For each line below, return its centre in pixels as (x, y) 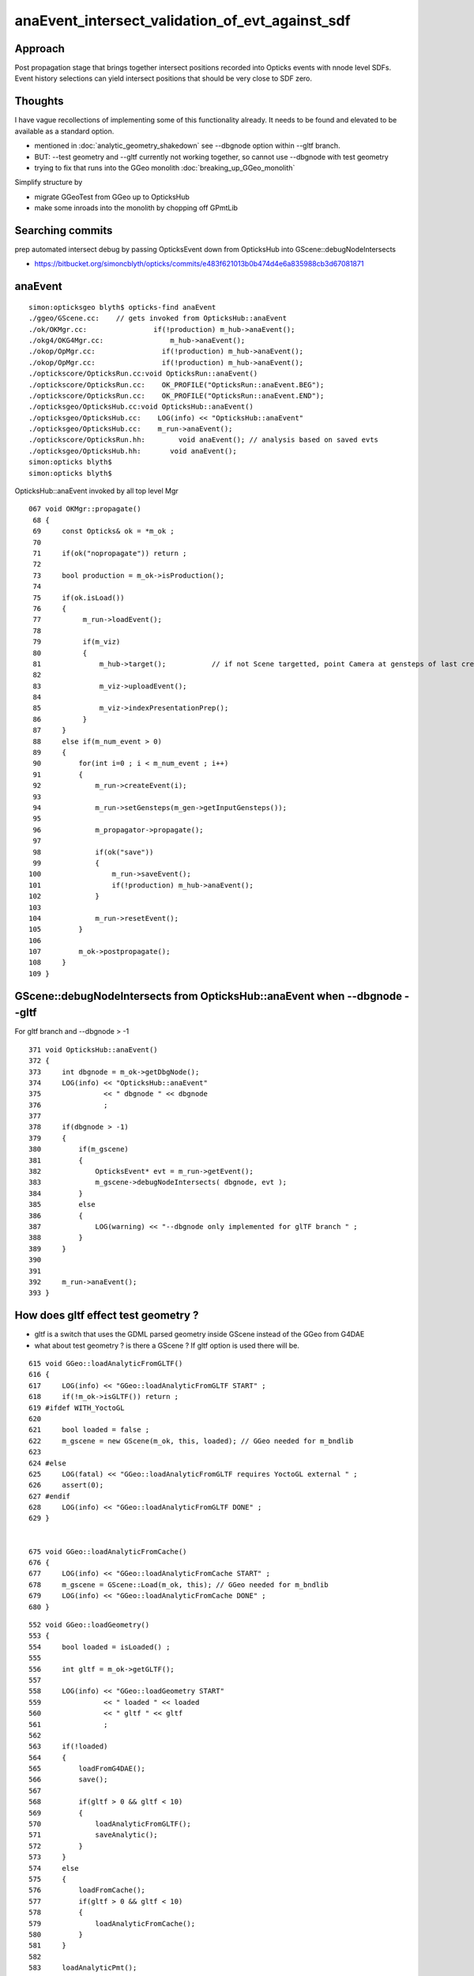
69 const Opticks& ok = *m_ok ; (104, 531)
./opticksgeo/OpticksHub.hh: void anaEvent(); (133, 451)
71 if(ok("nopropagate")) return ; (110, 553)
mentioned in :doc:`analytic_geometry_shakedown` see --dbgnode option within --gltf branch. (187, 145)
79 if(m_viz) (77, 642)
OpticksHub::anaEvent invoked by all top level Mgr (96, 491)
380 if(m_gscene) (79, 1149)
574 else (54, 1868)
